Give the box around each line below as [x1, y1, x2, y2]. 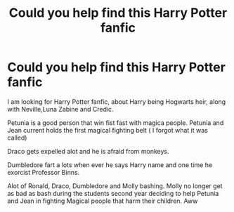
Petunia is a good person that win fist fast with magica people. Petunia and [7, 118, 224, 127]
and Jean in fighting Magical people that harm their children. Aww [7, 197, 198, 205]
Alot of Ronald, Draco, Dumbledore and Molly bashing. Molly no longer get [7, 181, 223, 190]
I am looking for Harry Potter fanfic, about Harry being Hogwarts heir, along [7, 97, 226, 106]
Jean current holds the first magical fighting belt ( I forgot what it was [7, 126, 209, 134]
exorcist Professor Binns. [7, 168, 80, 176]
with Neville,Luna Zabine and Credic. [7, 105, 114, 113]
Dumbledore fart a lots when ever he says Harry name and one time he [7, 160, 213, 169]
